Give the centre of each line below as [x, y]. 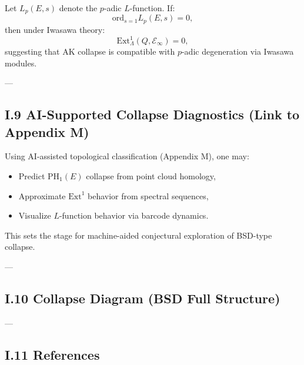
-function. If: [152, 8]
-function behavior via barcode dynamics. [134, 215]
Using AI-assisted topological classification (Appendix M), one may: [127, 156]
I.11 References [52, 354]
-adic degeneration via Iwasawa [238, 51]
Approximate [42, 195]
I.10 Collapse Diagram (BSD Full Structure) [143, 298]
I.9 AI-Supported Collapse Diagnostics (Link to [152, 114]
